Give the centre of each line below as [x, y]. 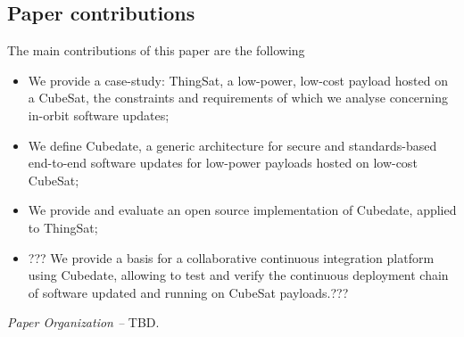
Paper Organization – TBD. [83, 322]
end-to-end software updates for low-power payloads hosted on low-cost [223, 163]
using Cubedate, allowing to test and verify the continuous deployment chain [238, 275]
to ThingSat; [63, 227]
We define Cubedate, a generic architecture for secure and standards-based [232, 145]
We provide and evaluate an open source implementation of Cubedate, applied [242, 210]
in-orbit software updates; [99, 115]
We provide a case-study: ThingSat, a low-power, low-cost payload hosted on [238, 80]
